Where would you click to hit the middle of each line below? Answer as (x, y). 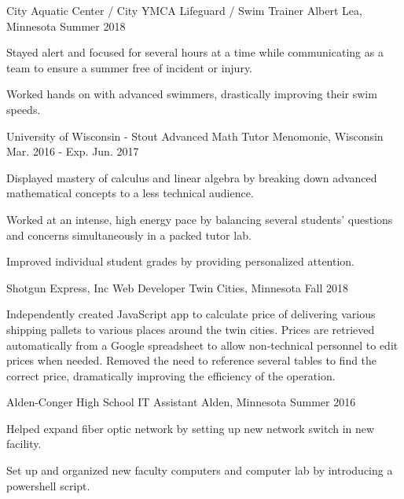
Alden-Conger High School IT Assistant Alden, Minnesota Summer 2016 (181, 402)
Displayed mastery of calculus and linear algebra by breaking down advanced (192, 177)
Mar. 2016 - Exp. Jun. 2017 (73, 151)
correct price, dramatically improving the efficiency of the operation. (171, 375)
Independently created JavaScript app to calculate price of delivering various (191, 314)
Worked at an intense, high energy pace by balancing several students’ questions (200, 219)
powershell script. (48, 485)
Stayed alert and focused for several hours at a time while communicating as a (195, 52)
